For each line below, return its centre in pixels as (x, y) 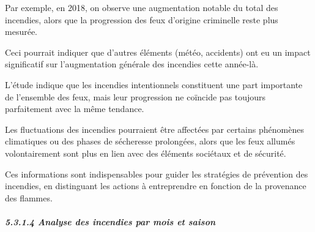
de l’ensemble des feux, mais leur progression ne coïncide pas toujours (135, 96)
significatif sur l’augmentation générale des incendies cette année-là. (132, 64)
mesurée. (21, 32)
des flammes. (29, 197)
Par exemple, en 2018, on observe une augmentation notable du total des (142, 7)
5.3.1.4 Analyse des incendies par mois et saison (110, 221)
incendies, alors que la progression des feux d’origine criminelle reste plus (142, 19)
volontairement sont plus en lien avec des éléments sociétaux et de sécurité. (146, 153)
